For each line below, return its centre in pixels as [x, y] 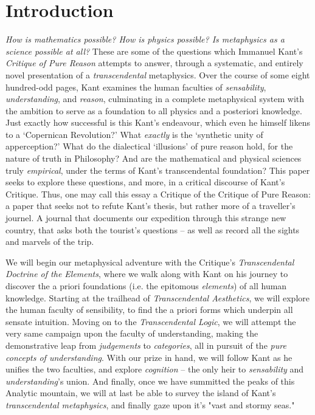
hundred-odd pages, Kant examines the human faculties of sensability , [136, 87]
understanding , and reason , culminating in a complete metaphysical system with [155, 99]
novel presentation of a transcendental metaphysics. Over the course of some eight [158, 74]
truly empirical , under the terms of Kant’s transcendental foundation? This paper [158, 170]
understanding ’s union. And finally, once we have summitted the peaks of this [150, 381]
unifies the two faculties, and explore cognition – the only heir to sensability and [155, 369]
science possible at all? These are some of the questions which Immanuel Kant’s [154, 51]
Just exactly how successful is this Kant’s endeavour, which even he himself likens [158, 122]
